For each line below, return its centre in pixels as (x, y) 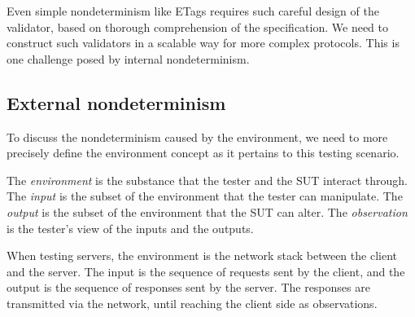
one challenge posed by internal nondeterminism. (128, 58)
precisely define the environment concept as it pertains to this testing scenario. (203, 153)
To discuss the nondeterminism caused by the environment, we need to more (197, 136)
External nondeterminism (116, 102)
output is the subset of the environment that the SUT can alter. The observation (207, 211)
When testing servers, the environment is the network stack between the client (202, 255)
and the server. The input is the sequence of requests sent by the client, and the (206, 271)
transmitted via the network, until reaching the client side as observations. (192, 303)
